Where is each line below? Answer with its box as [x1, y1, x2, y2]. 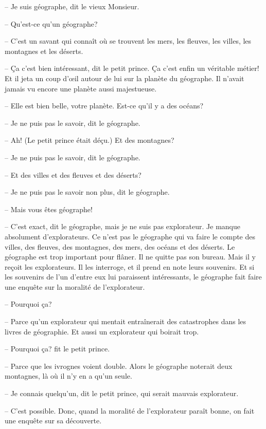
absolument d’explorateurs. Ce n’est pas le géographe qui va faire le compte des [5, 231, 256, 241]
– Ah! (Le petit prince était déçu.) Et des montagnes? [5, 135, 174, 145]
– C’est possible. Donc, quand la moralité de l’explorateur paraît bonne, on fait [5, 405, 255, 416]
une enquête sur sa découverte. [5, 415, 102, 426]
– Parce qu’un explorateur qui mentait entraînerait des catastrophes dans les [5, 316, 246, 327]
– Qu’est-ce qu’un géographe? [5, 18, 98, 29]
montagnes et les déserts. [5, 45, 83, 56]
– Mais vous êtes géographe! [5, 203, 93, 214]
